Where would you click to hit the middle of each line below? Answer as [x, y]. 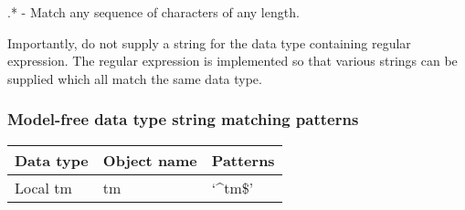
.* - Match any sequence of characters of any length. [153, 12]
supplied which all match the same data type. [135, 78]
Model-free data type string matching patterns [183, 119]
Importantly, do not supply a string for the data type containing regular [209, 42]
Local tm [43, 187]
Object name [150, 160]
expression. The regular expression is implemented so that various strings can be [232, 61]
